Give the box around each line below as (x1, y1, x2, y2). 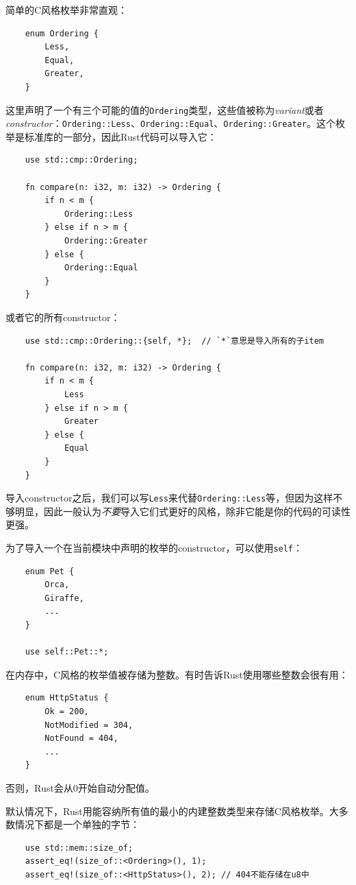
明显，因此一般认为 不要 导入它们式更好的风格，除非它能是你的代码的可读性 (14, 504, 351, 518)
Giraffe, (44, 593, 84, 603)
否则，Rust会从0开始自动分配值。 (5, 780, 155, 794)
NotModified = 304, (44, 720, 133, 730)
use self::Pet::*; (25, 647, 109, 657)
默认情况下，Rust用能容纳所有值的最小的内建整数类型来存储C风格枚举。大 (5, 803, 339, 818)
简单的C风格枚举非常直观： (5, 3, 128, 16)
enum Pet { (25, 566, 75, 576)
